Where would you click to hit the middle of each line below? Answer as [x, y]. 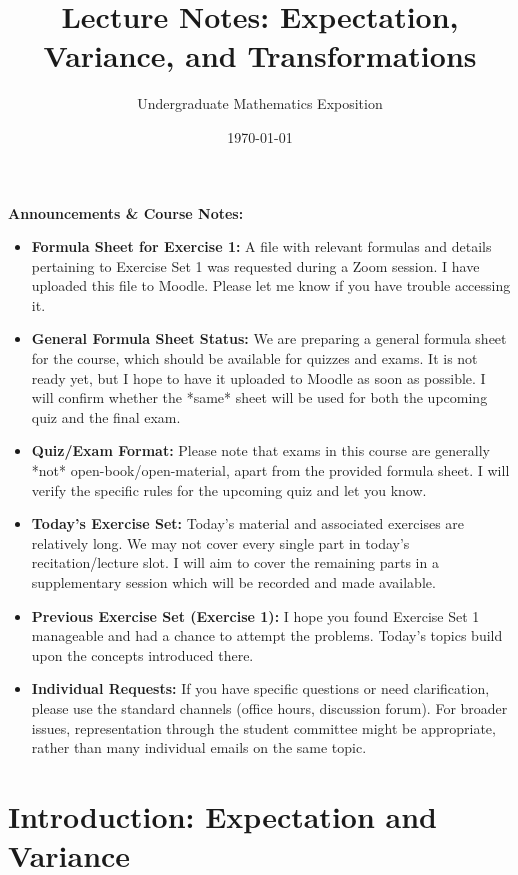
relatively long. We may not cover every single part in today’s [220, 542]
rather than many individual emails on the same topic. [199, 747]
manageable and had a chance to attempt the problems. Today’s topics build [267, 635]
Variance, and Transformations [260, 55]
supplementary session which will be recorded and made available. [233, 582]
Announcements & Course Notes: [126, 212]
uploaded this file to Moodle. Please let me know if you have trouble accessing [271, 285]
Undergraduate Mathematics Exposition [260, 103]
